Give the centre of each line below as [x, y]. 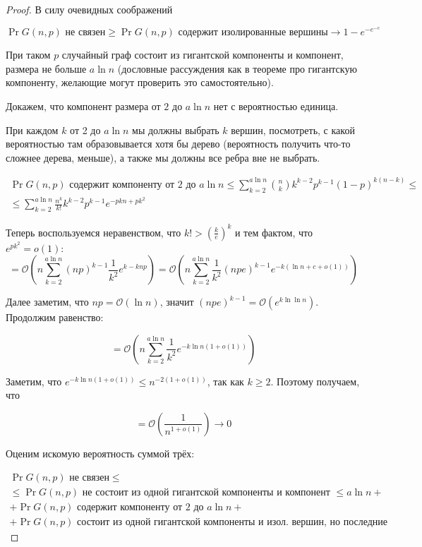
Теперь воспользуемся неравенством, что [94, 232]
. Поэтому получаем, [315, 381]
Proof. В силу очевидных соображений [89, 9]
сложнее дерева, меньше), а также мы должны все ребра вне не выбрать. [163, 157]
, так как [225, 381]
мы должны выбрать [176, 130]
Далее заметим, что [47, 302]
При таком [28, 55]
